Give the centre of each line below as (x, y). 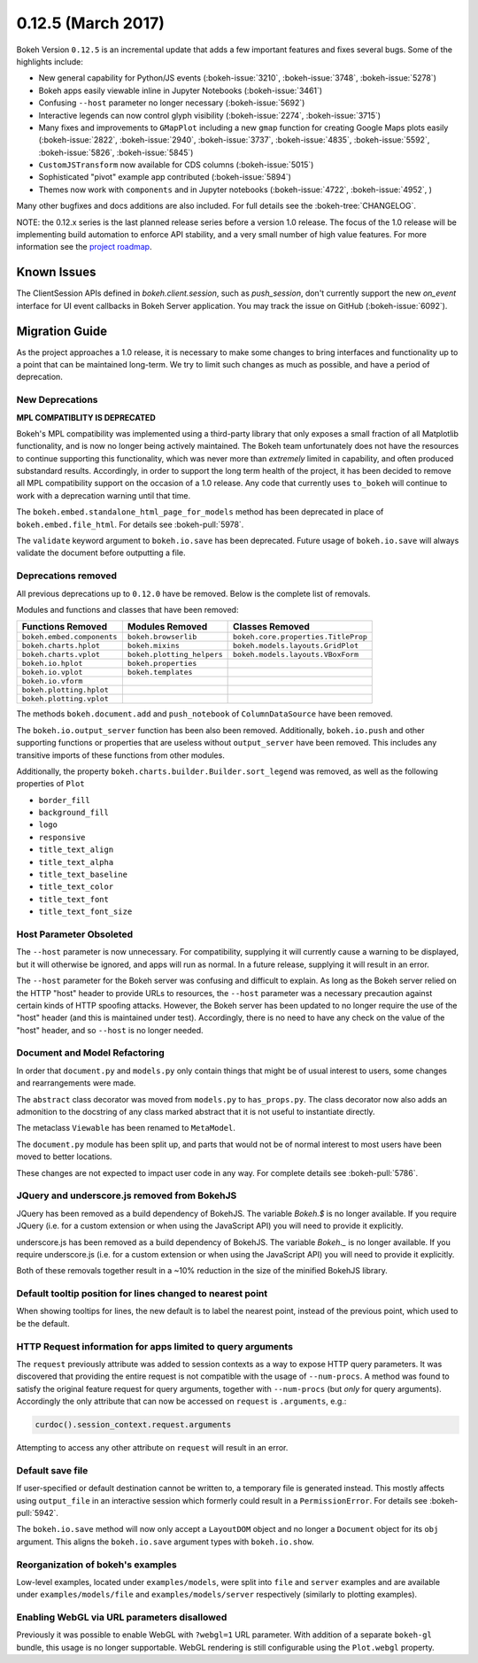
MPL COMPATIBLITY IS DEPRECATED (86, 417)
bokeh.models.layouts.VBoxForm (296, 655)
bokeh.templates (160, 673)
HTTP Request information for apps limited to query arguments (155, 1346)
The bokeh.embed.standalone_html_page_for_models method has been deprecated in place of (200, 512)
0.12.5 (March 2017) (91, 23)
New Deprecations (57, 400)
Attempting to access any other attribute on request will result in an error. (152, 1448)
